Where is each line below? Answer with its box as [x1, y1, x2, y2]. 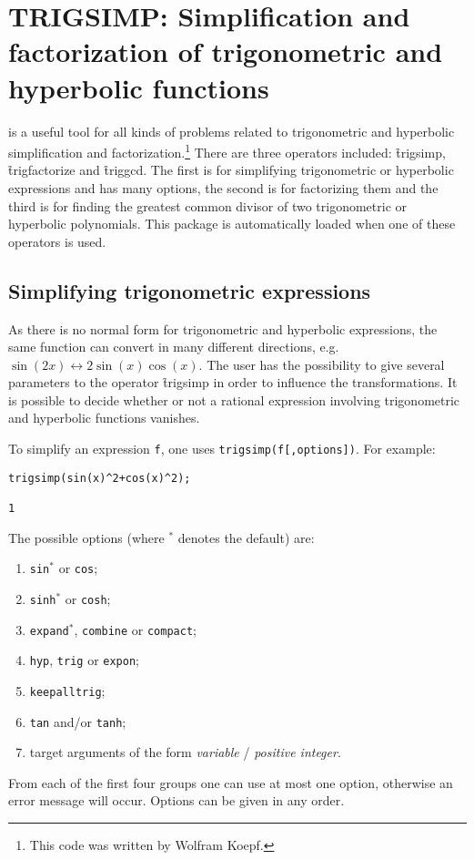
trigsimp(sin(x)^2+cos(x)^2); [8, 471, 191, 485]
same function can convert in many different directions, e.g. [8, 337, 339, 356]
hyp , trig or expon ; [29, 650, 139, 670]
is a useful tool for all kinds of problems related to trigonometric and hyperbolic [8, 121, 455, 140]
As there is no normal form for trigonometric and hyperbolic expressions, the [8, 319, 438, 338]
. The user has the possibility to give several [198, 354, 445, 374]
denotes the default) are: [177, 527, 315, 547]
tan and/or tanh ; [29, 712, 126, 731]
